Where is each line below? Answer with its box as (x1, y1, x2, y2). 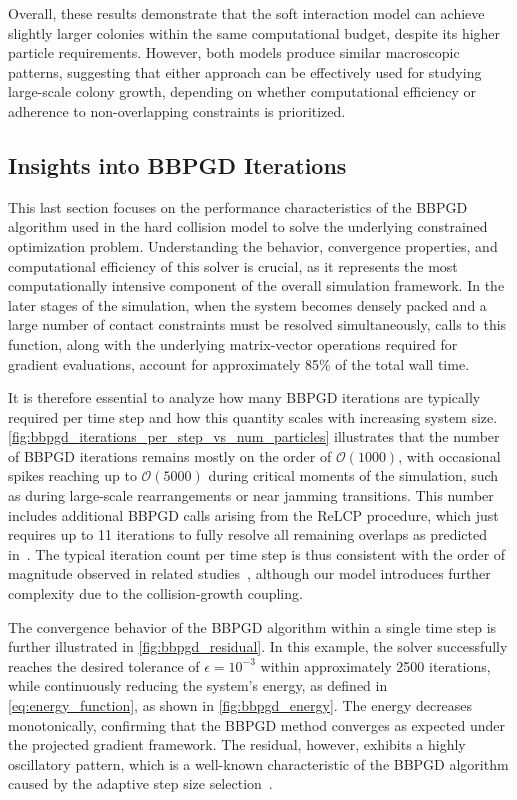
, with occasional (398, 445, 501, 466)
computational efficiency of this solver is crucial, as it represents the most (8, 255, 458, 276)
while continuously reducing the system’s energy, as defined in (8, 675, 388, 696)
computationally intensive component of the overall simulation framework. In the (8, 275, 505, 296)
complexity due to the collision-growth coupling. (8, 583, 303, 604)
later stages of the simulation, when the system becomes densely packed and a (8, 294, 487, 315)
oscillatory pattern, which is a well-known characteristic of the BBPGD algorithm (8, 753, 509, 774)
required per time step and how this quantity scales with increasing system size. (8, 406, 498, 427)
